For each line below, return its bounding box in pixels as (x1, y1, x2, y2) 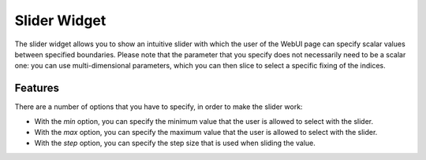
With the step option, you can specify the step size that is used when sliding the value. (34, 138, 316, 148)
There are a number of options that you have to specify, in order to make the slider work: (14, 102, 303, 111)
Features (14, 82, 59, 95)
